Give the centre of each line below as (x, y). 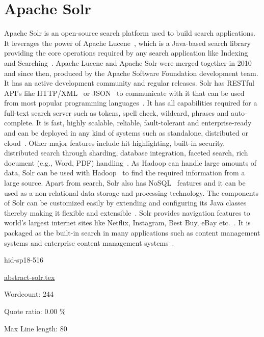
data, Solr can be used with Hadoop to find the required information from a (125, 173)
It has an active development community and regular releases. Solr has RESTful (129, 83)
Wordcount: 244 (29, 294)
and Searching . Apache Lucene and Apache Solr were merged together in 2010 (128, 62)
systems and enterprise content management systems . (89, 242)
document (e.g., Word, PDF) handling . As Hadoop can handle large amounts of (130, 162)
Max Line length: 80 (36, 328)
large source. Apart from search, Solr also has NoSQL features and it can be (125, 183)
